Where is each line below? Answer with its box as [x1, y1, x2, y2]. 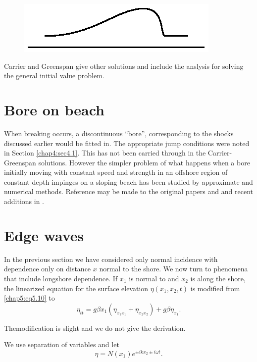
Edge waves [4, 225, 84, 245]
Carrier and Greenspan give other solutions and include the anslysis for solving [4, 60, 244, 71]
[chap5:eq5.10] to [4, 293, 55, 303]
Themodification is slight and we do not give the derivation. [4, 322, 186, 333]
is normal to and [129, 273, 179, 283]
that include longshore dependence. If [4, 273, 118, 283]
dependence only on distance [4, 263, 91, 274]
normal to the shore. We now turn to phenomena [99, 263, 248, 274]
